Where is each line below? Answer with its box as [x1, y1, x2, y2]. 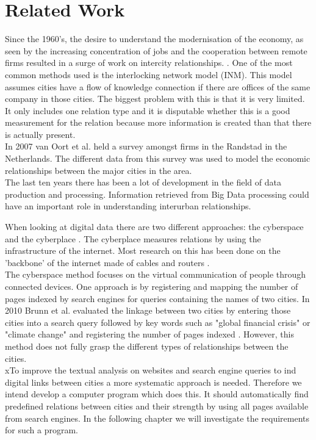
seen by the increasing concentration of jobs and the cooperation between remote [5, 44, 307, 57]
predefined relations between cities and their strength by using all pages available [5, 399, 309, 412]
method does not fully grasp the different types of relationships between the [5, 339, 289, 352]
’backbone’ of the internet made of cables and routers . [5, 256, 210, 269]
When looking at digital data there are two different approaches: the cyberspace [5, 220, 304, 233]
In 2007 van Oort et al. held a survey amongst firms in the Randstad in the [5, 140, 287, 153]
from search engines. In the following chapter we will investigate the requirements [5, 411, 310, 424]
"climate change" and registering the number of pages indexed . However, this [5, 328, 295, 341]
